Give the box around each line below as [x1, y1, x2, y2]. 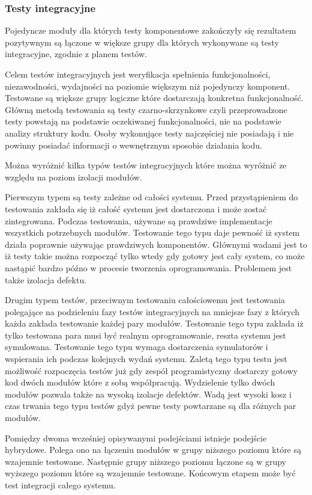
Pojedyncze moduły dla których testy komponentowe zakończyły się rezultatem [5, 24, 296, 37]
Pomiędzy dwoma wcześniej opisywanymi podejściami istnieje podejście [5, 431, 267, 444]
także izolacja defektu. [5, 273, 87, 286]
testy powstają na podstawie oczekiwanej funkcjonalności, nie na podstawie [5, 115, 281, 128]
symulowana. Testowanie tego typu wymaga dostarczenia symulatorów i [5, 340, 268, 353]
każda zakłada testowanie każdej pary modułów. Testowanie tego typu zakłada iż [5, 317, 304, 330]
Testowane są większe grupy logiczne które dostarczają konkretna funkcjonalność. [5, 91, 304, 104]
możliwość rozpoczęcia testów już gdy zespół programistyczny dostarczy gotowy [5, 364, 298, 377]
